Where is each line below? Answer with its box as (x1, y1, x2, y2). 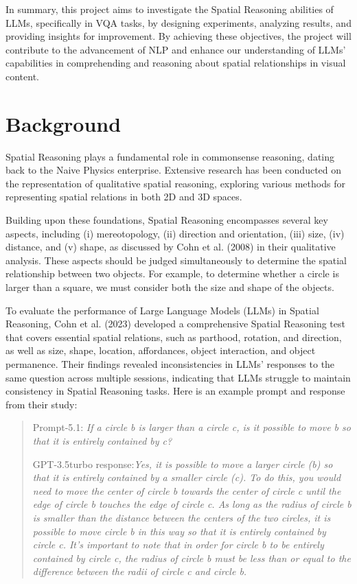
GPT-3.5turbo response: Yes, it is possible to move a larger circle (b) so (32, 456, 333, 471)
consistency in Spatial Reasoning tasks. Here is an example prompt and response (5, 384, 345, 398)
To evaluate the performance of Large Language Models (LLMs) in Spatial (5, 303, 319, 317)
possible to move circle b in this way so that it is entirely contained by (32, 524, 326, 538)
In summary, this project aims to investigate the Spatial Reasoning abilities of (5, 2, 334, 16)
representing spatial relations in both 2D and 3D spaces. (5, 189, 242, 204)
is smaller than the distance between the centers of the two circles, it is (32, 510, 331, 524)
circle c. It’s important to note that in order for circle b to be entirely (32, 537, 324, 552)
